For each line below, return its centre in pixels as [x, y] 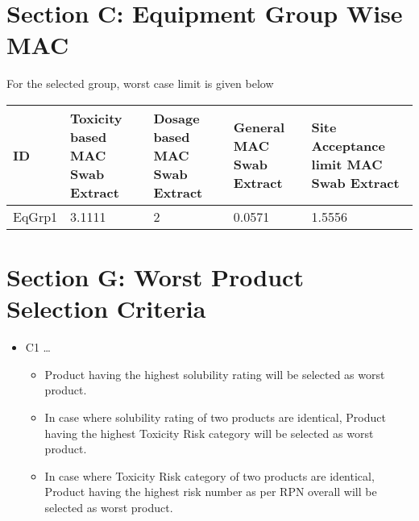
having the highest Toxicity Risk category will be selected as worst [209, 433]
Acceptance [348, 146]
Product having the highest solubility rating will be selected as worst [215, 374]
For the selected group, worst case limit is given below [140, 83]
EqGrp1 [35, 216]
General [259, 127]
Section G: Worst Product [155, 277]
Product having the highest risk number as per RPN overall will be [211, 492]
